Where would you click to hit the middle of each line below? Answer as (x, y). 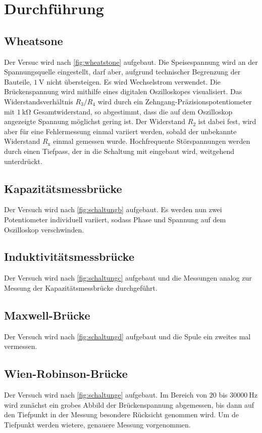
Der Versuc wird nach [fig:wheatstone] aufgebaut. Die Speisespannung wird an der (131, 62)
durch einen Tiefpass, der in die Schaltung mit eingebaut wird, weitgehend (119, 151)
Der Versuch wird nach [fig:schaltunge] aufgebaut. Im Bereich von (106, 395)
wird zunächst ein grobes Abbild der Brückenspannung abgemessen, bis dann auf (129, 404)
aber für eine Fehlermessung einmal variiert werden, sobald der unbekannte (120, 131)
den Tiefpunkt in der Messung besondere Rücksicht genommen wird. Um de (121, 415)
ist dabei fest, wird (227, 121)
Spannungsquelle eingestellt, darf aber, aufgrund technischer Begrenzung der (122, 72)
